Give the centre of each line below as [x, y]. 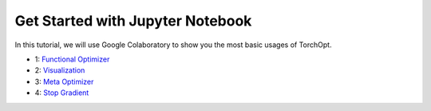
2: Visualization [60, 70]
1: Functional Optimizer [72, 59]
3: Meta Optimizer [64, 81]
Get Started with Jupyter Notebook [133, 21]
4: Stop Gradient [62, 93]
